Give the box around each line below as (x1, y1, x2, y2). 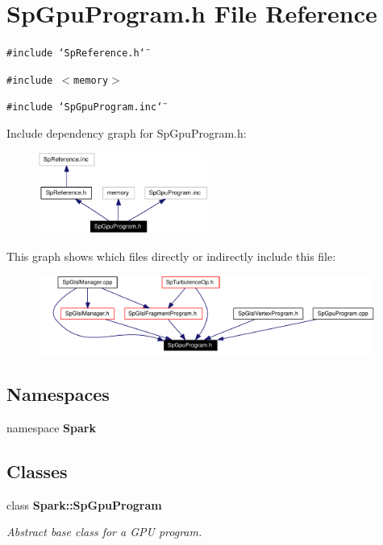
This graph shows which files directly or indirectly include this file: (6, 247, 336, 264)
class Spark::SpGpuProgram (6, 496, 162, 513)
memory (73, 74, 109, 86)
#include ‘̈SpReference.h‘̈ (6, 47, 145, 60)
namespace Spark (6, 419, 96, 436)
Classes (6, 459, 68, 484)
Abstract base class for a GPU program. (6, 523, 202, 540)
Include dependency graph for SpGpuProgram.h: (6, 125, 247, 142)
